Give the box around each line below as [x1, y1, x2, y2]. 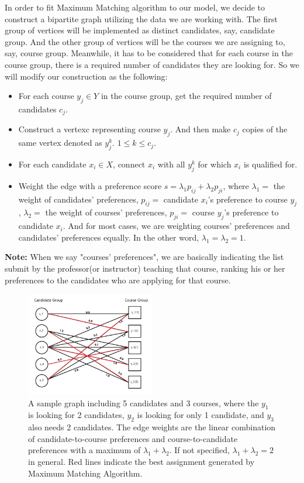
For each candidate [18, 158, 87, 170]
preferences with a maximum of [28, 444, 141, 456]
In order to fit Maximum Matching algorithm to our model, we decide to [5, 1, 265, 13]
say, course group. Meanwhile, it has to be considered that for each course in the [5, 47, 293, 59]
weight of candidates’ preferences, [18, 193, 139, 205]
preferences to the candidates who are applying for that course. [5, 273, 231, 286]
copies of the [242, 123, 288, 135]
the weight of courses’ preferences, [45, 206, 167, 218]
